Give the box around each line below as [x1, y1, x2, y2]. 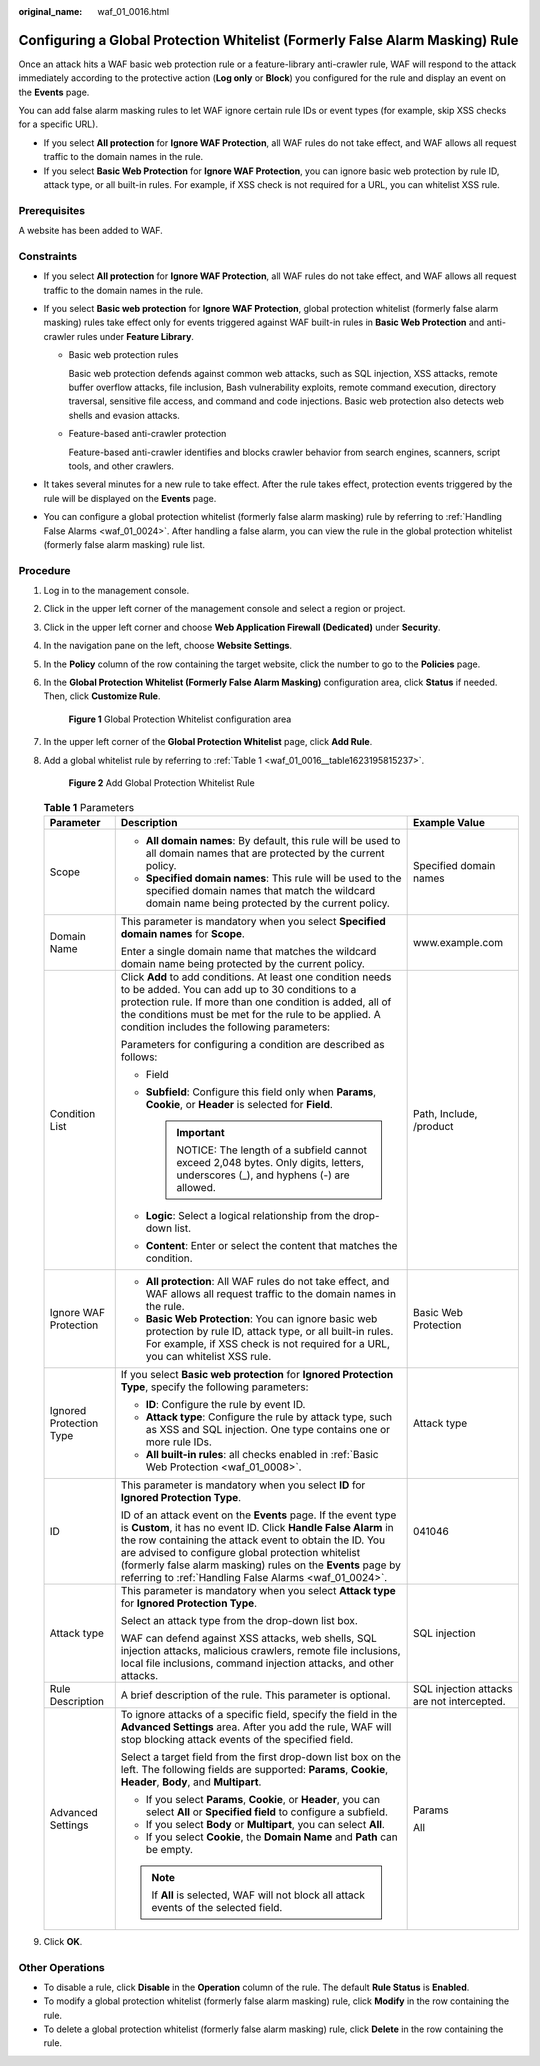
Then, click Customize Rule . [43, 690, 161, 702]
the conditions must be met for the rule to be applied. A [120, 1007, 381, 1021]
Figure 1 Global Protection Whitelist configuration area [68, 713, 292, 725]
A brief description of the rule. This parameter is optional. [120, 1688, 391, 1702]
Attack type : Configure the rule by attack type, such [145, 1410, 393, 1424]
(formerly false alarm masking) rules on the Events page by [120, 1558, 402, 1572]
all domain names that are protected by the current [145, 846, 385, 860]
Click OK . [43, 1935, 83, 1947]
